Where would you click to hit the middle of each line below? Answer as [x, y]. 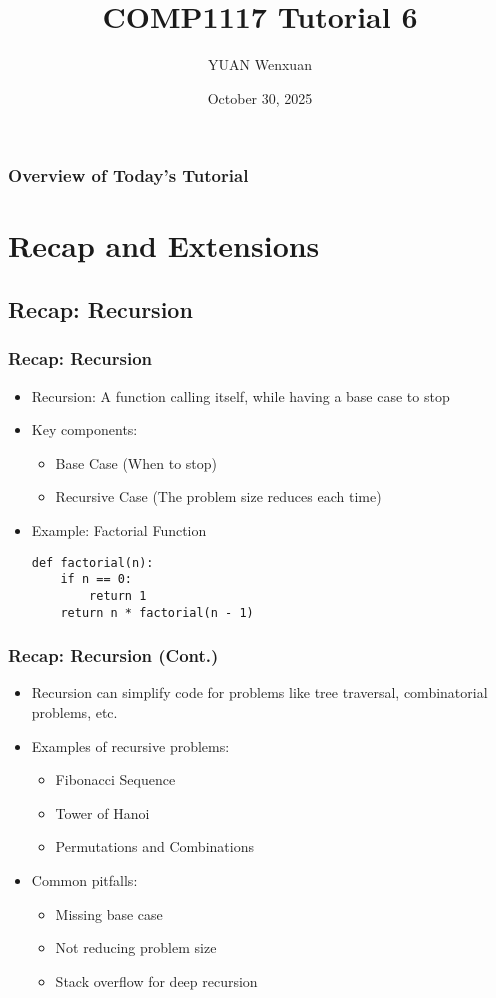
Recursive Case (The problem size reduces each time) [218, 496]
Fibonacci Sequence [115, 779]
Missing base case [109, 913]
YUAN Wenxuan [260, 64]
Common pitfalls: [84, 879]
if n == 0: [96, 579]
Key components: [84, 429]
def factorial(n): [92, 562]
